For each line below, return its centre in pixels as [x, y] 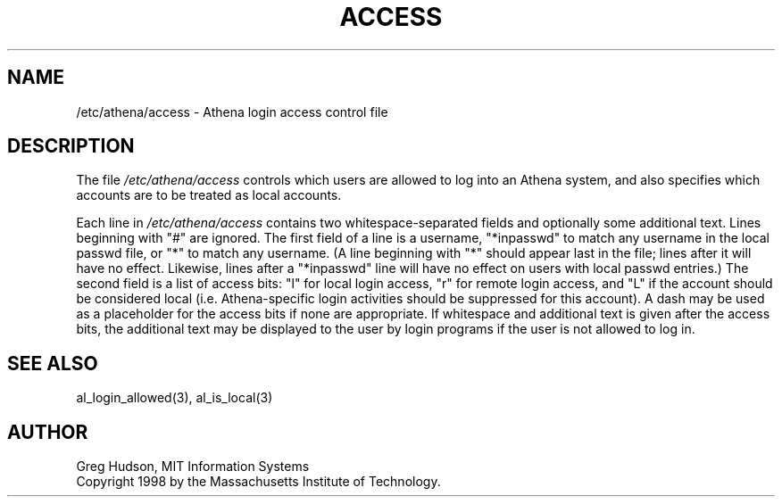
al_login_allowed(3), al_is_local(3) [175, 398]
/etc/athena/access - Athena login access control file [232, 112]
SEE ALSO [53, 363]
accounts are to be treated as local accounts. [209, 195]
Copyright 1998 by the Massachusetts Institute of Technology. [258, 482]
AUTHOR [48, 432]
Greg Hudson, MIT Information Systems [193, 467]
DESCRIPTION [71, 146]
